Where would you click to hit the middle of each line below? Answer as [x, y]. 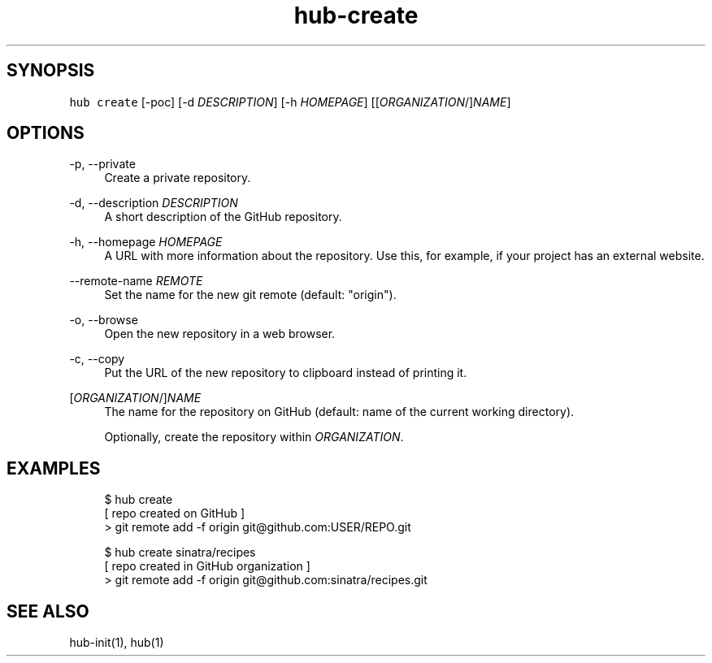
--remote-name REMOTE [136, 281]
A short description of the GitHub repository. [223, 217]
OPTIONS [46, 133]
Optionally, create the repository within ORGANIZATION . [254, 437]
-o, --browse [104, 320]
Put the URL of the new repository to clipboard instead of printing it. [286, 373]
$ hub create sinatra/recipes [180, 552]
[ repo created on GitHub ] [175, 513]
